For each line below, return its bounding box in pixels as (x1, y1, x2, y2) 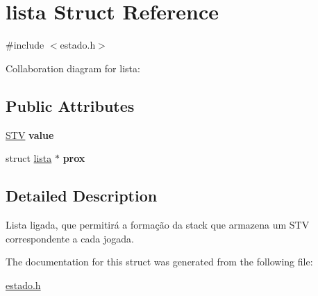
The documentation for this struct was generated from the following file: (6, 254, 313, 269)
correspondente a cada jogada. (6, 231, 134, 245)
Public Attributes (6, 94, 135, 116)
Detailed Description (6, 185, 158, 206)
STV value (6, 127, 54, 142)
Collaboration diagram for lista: (6, 60, 140, 75)
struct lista (6, 151, 52, 165)
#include (6, 38, 44, 52)
